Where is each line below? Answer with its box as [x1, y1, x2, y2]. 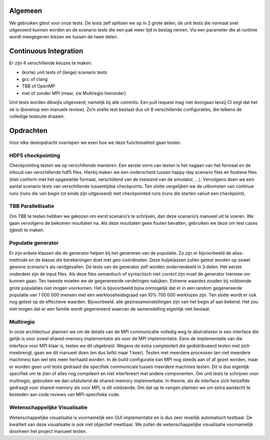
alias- [232, 250, 244, 256]
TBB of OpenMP [21, 83, 55, 89]
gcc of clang [21, 76, 48, 82]
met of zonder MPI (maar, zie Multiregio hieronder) [21, 90, 126, 96]
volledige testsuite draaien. [9, 113, 65, 119]
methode [9, 257, 28, 263]
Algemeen [9, 6, 42, 15]
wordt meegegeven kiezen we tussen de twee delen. [9, 34, 118, 40]
